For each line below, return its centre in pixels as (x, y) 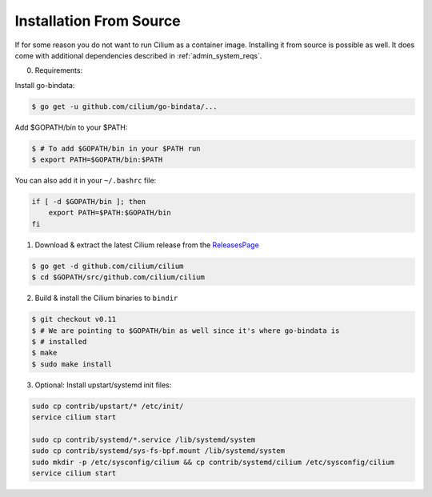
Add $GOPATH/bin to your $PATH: (71, 127)
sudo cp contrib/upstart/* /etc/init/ (108, 406)
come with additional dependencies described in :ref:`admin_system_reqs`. (138, 55)
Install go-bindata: (45, 85)
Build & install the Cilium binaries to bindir (106, 298)
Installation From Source (98, 21)
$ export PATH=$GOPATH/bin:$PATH (97, 160)
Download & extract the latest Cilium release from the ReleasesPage (147, 245)
